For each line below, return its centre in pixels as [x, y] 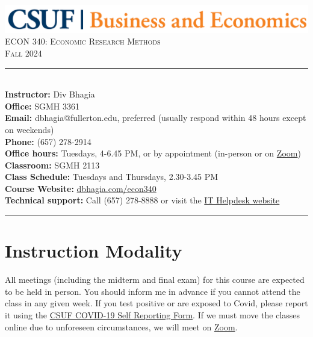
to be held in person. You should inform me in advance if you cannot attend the [153, 291]
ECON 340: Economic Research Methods [83, 41]
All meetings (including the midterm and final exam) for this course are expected [155, 280]
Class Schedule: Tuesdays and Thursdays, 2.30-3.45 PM [112, 177]
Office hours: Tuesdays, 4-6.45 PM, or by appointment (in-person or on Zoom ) [153, 153]
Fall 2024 [23, 53]
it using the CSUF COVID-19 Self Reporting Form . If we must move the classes [153, 314]
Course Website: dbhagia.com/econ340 [81, 188]
